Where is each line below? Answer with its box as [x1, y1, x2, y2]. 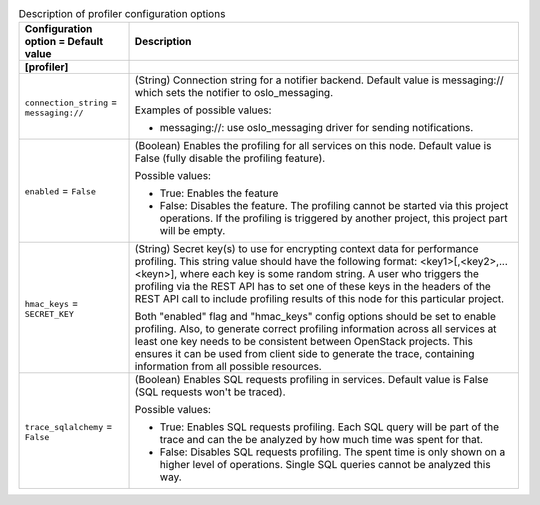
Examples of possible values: [134, 103, 272, 117]
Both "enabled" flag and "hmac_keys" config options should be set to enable [134, 310, 497, 324]
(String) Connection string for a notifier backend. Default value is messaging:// [134, 73, 504, 87]
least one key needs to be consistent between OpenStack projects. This [134, 335, 474, 349]
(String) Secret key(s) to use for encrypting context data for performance [134, 242, 479, 256]
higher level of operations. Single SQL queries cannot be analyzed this [159, 458, 491, 472]
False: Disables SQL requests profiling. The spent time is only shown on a [159, 445, 506, 459]
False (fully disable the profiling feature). [134, 151, 326, 165]
